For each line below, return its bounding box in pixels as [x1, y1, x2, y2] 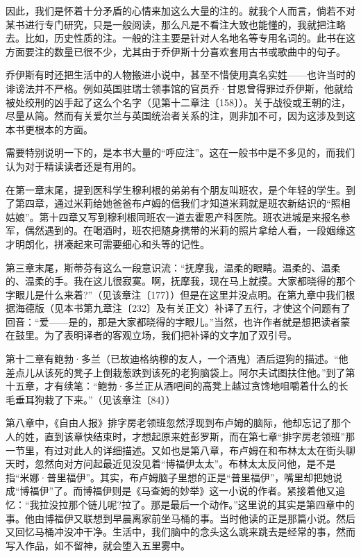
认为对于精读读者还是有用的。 [6, 158, 142, 173]
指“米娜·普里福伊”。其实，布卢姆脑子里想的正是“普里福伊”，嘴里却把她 [6, 469, 333, 484]
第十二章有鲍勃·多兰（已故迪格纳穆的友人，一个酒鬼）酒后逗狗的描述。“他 [6, 351, 349, 366]
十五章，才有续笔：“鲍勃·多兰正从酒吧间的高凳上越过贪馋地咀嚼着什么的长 [6, 379, 349, 393]
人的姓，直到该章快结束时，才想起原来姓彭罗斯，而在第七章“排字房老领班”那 [6, 429, 355, 444]
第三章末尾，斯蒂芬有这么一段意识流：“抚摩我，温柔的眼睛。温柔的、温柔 [6, 260, 341, 274]
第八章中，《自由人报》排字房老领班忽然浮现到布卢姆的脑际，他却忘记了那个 [6, 415, 351, 430]
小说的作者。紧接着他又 [228, 483, 336, 498]
